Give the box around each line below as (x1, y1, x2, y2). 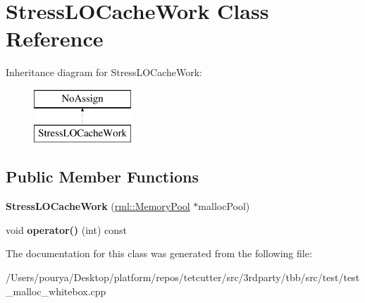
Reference (6, 24, 104, 53)
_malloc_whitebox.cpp (6, 283, 106, 298)
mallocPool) (198, 199, 250, 214)
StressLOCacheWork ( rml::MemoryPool (6, 199, 190, 214)
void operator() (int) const (6, 222, 128, 237)
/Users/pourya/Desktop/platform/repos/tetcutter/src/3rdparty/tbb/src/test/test (6, 270, 360, 285)
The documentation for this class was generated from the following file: (6, 246, 312, 261)
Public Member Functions (6, 166, 199, 187)
